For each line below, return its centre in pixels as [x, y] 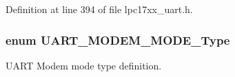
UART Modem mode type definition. [84, 65]
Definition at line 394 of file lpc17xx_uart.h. [99, 9]
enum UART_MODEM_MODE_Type [118, 40]
